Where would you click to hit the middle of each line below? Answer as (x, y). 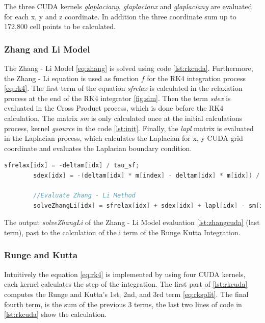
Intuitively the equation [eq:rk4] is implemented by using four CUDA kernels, (125, 274)
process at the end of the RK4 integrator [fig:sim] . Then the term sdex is (117, 98)
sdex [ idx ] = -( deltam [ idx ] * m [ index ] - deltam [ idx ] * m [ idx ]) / (147, 175)
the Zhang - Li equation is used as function (72, 78)
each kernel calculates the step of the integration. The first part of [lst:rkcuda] (126, 284)
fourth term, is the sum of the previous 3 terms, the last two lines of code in (123, 304)
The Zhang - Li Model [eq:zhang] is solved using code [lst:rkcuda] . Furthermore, (129, 68)
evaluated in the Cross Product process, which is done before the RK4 (114, 108)
